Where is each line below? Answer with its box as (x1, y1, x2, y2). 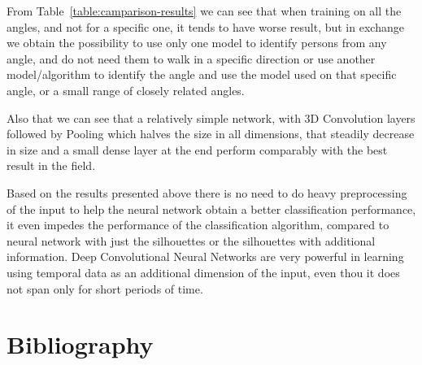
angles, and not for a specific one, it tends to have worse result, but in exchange (7, 18, 404, 35)
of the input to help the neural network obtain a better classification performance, (7, 200, 416, 217)
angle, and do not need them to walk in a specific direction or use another (7, 50, 376, 67)
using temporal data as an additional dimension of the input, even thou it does (7, 263, 400, 280)
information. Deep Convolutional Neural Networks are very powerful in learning (7, 248, 404, 265)
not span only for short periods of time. (7, 280, 203, 297)
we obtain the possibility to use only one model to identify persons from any (7, 34, 387, 51)
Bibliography (7, 328, 154, 361)
